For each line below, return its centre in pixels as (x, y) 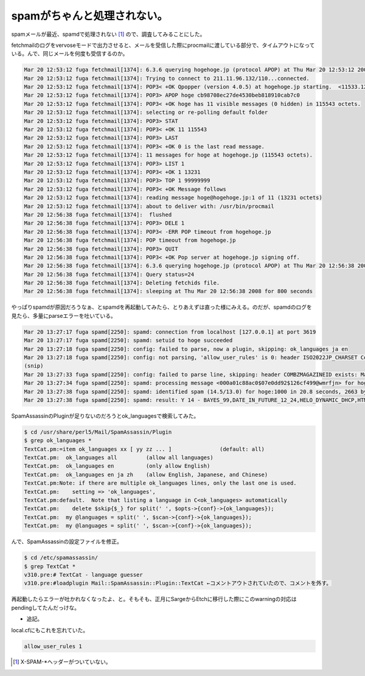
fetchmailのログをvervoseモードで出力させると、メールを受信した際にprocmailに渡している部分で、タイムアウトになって (163, 45)
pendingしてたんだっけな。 (46, 607)
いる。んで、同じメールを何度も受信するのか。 (70, 54)
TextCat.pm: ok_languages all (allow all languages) (119, 458)
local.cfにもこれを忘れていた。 (50, 630)
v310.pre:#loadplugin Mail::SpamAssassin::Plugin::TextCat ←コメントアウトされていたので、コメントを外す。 (178, 583)
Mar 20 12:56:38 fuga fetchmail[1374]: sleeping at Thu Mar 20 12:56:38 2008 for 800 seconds (169, 291)
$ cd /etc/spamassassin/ (61, 558)
